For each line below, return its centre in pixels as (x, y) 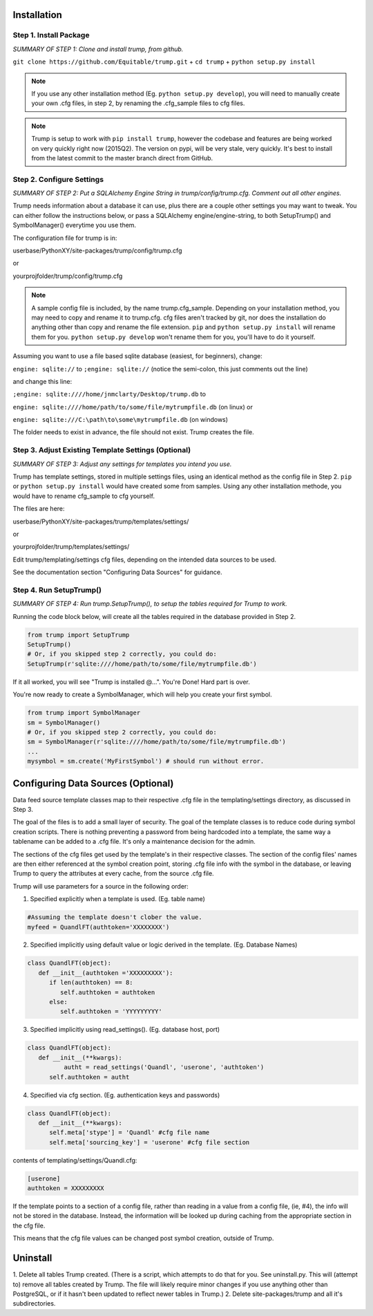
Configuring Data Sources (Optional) (93, 783)
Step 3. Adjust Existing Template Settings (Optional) (102, 450)
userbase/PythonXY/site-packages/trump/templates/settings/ (101, 521)
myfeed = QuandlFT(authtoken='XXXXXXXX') (98, 927)
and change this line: (42, 381)
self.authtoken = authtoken (107, 992)
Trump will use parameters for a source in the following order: (101, 886)
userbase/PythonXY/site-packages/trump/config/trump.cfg (97, 250)
